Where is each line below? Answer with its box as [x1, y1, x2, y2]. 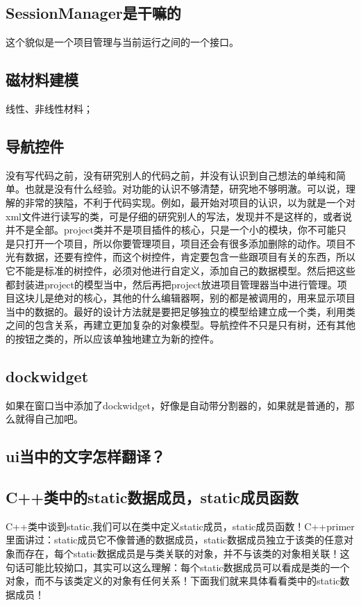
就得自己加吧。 [15, 411, 83, 426]
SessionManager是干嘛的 [6, 2, 181, 24]
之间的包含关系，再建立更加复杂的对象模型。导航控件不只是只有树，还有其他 [6, 318, 355, 332]
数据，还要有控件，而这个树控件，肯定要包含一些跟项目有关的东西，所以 [24, 249, 355, 264]
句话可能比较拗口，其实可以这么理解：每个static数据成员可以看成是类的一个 [6, 559, 350, 574]
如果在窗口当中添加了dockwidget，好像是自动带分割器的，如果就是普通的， [6, 398, 345, 412]
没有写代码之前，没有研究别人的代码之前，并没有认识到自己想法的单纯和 [6, 167, 336, 182]
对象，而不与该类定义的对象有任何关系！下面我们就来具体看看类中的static [6, 573, 340, 588]
